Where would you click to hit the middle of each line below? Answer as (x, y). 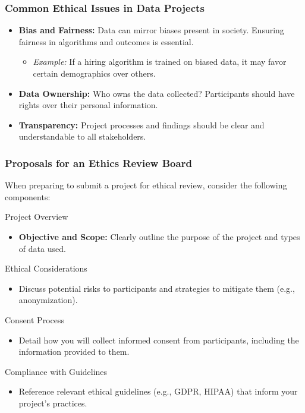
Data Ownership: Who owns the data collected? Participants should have (157, 93)
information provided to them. (74, 351)
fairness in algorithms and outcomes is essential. (106, 41)
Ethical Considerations (46, 268)
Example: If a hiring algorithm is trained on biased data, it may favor (160, 62)
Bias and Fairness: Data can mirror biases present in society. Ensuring (151, 30)
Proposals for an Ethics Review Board (98, 163)
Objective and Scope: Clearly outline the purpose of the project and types (159, 236)
